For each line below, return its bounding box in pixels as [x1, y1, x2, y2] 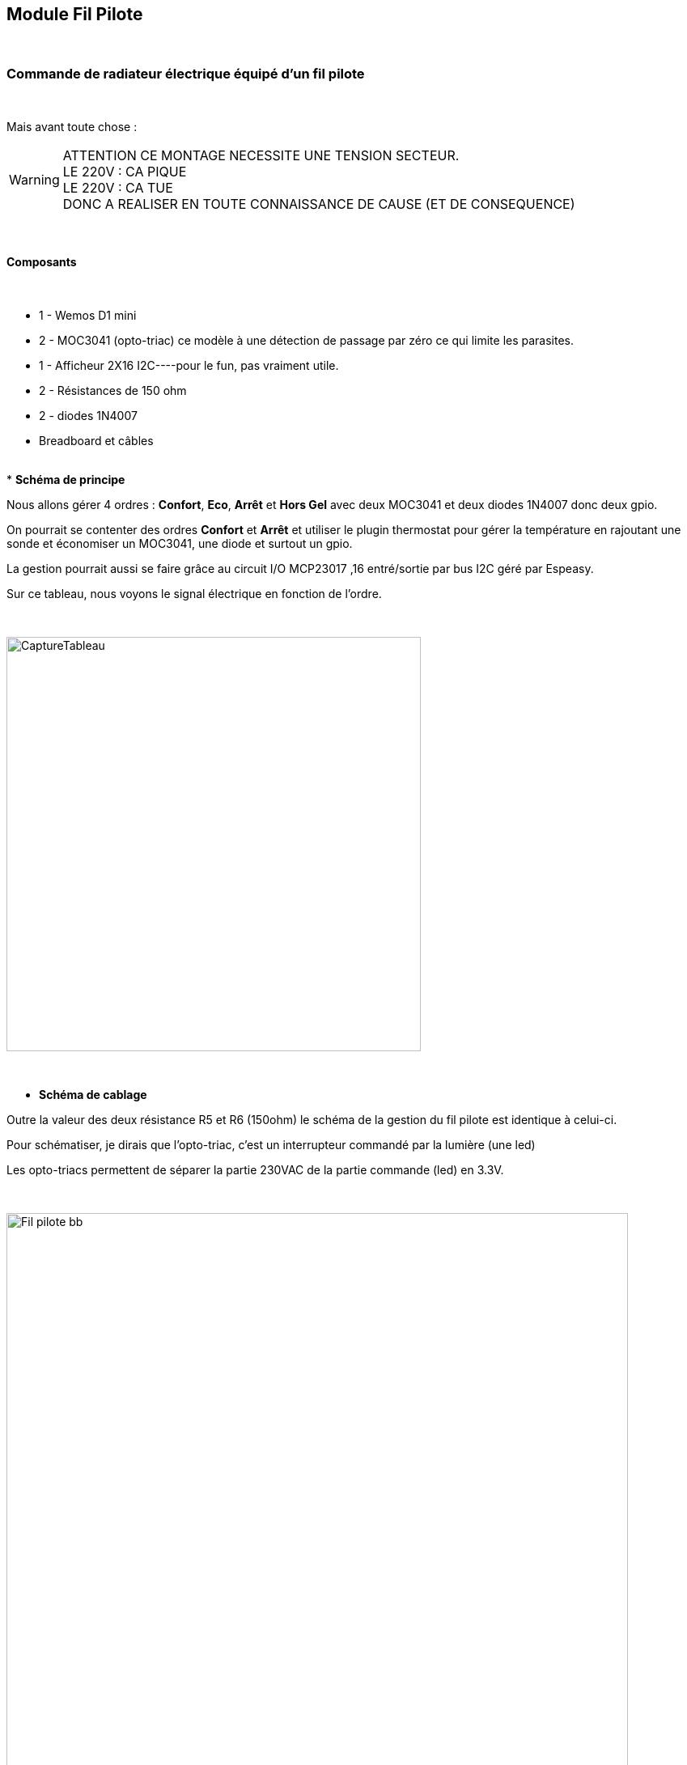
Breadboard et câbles [39, 434, 154, 448]
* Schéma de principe [6, 473, 125, 487]
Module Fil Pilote [6, 4, 143, 24]
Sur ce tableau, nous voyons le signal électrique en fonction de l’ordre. [6, 587, 382, 601]
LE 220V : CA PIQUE [62, 163, 187, 180]
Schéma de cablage [39, 1088, 147, 1102]
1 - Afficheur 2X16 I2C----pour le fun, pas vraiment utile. [39, 359, 339, 373]
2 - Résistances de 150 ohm [39, 384, 187, 398]
